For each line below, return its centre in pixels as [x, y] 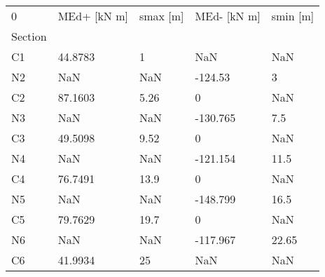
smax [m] [161, 16]
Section [29, 36]
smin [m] [293, 16]
